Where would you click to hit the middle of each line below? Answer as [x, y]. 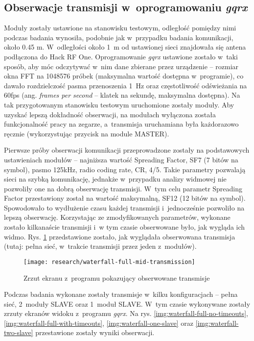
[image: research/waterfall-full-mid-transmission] [109, 262]
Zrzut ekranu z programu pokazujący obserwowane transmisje [117, 277]
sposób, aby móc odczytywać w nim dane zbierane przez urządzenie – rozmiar [121, 66]
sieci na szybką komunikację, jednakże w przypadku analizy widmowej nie [115, 179]
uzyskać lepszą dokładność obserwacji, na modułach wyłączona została [110, 114]
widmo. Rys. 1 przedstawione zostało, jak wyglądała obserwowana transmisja [120, 236]
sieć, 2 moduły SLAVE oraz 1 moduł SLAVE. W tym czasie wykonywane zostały [127, 303]
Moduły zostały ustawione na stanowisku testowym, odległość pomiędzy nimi [120, 28]
